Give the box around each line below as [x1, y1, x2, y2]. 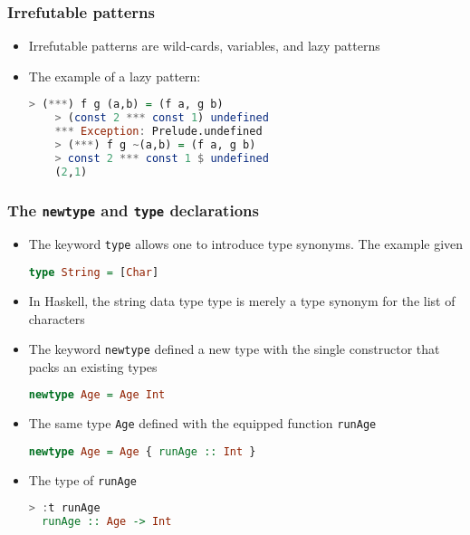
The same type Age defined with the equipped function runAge [28, 414, 377, 433]
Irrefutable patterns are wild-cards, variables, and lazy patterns [28, 36, 380, 55]
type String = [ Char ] [28, 266, 159, 280]
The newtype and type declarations [7, 198, 259, 221]
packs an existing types [28, 357, 158, 376]
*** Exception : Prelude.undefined [54, 125, 263, 139]
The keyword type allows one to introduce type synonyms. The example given [28, 234, 464, 253]
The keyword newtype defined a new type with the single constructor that [28, 339, 440, 358]
